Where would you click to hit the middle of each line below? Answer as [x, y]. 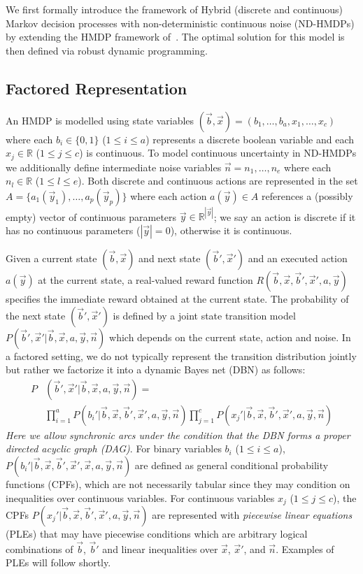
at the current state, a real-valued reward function [145, 279]
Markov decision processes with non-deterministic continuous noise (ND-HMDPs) [180, 23]
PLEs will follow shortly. [58, 562]
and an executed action [298, 258]
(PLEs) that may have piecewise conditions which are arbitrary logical [157, 533]
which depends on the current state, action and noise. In [230, 337]
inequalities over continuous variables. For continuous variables [140, 497]
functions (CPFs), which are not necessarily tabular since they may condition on [178, 483]
